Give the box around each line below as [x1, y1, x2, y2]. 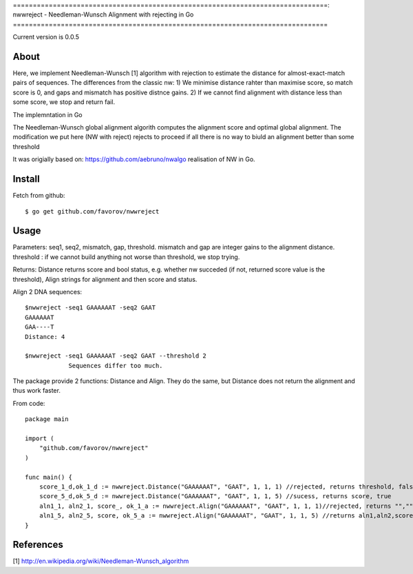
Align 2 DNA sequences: [12, 287, 83, 296]
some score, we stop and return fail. [12, 98, 116, 106]
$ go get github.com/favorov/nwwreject [25, 207, 160, 215]
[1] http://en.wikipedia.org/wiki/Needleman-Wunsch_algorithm [12, 557, 189, 565]
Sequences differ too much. [68, 362, 163, 369]
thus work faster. [12, 387, 61, 395]
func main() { [25, 473, 72, 481]
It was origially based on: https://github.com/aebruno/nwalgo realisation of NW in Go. [12, 155, 255, 163]
